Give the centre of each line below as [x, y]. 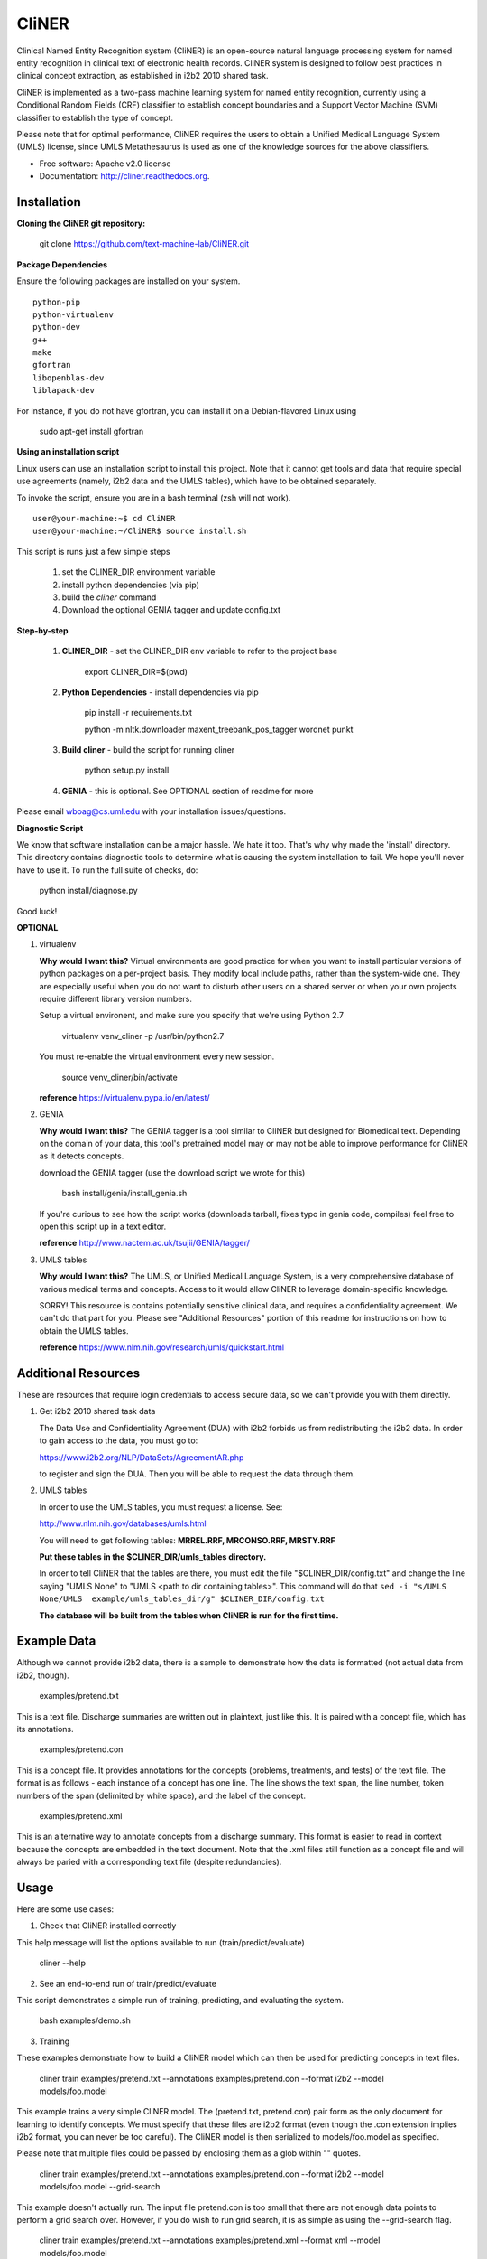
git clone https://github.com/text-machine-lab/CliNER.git [144, 244]
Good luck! [37, 911]
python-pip [57, 302]
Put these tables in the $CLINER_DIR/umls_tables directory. [153, 1556]
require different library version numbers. [116, 998]
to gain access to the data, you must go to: [119, 1440]
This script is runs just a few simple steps [93, 551]
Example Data [56, 1641]
